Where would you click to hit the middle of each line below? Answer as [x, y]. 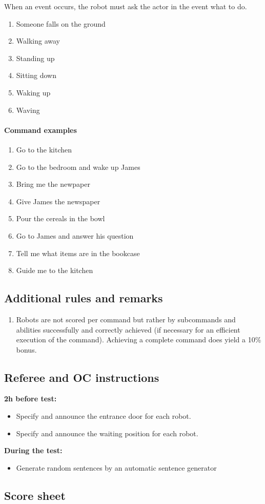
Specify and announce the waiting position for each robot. [107, 433]
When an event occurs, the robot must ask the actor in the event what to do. [126, 6]
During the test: [33, 450]
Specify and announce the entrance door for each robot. [104, 416]
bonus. [26, 349]
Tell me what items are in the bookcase [78, 253]
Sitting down [36, 75]
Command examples [40, 130]
